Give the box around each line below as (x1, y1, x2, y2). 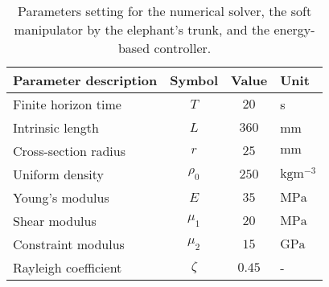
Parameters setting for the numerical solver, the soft (17, 2, 312, 20)
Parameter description (13, 71, 158, 89)
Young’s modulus (13, 188, 109, 207)
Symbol (170, 71, 219, 89)
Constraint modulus (13, 235, 125, 253)
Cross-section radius (13, 141, 125, 160)
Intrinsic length (13, 118, 99, 137)
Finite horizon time (13, 95, 121, 113)
